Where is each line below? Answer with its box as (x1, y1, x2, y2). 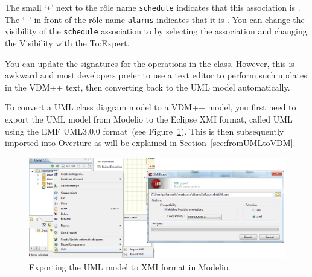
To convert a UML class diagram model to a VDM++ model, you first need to (5, 101, 296, 113)
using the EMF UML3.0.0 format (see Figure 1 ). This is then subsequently (5, 124, 284, 137)
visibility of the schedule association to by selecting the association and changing (5, 25, 307, 37)
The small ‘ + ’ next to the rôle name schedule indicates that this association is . (5, 1, 301, 13)
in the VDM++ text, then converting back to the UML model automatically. (5, 80, 290, 93)
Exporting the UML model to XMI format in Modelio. (29, 261, 231, 273)
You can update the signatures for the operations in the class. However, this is (5, 57, 294, 69)
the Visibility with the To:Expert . (5, 36, 130, 49)
